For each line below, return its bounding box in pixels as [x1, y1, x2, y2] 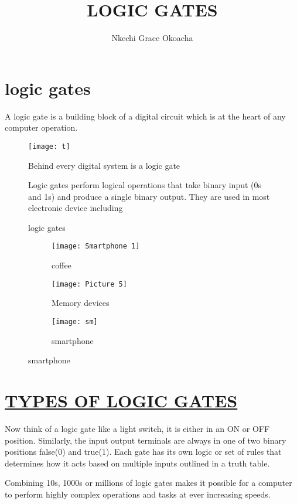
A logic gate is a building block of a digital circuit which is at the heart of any [5, 110, 286, 122]
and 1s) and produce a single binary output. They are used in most [28, 190, 270, 202]
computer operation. [5, 121, 78, 134]
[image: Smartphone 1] [52, 242, 140, 251]
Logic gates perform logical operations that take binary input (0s [28, 179, 262, 191]
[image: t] [28, 142, 70, 151]
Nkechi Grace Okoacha [111, 32, 193, 44]
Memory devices [52, 297, 110, 309]
